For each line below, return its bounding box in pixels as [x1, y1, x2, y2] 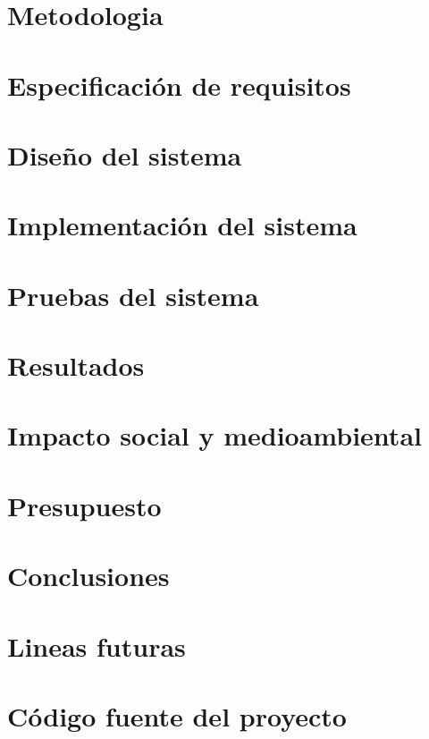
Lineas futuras [7, 627, 186, 664]
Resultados [7, 347, 145, 384]
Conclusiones [7, 557, 170, 594]
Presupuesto [7, 487, 162, 523]
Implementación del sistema [7, 207, 357, 243]
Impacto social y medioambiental [7, 417, 422, 454]
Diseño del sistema [7, 136, 242, 173]
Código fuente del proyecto [7, 697, 347, 734]
